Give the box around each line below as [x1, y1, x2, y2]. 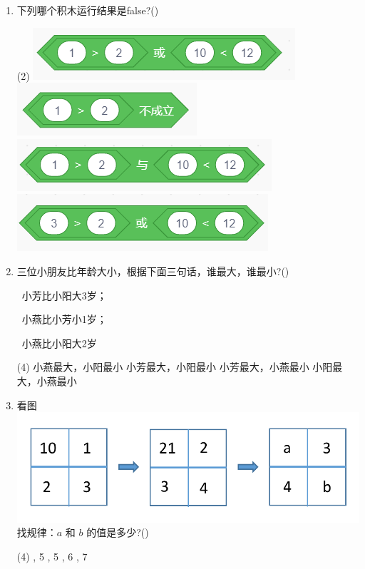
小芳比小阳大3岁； [21, 287, 107, 302]
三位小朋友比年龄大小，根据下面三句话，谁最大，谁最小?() [16, 263, 289, 278]
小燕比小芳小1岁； [21, 312, 107, 327]
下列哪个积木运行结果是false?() [16, 3, 159, 17]
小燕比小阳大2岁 [21, 335, 97, 350]
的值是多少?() [86, 525, 149, 540]
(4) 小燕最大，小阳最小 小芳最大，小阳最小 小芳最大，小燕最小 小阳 [16, 359, 333, 374]
